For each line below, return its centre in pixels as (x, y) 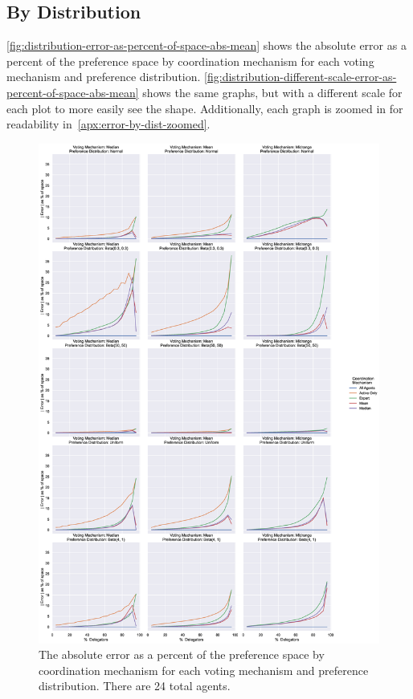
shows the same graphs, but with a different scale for (272, 92)
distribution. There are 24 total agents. (135, 686)
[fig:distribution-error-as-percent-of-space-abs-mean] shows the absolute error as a (206, 45)
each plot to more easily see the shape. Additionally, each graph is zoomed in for (205, 108)
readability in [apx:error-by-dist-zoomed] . (108, 124)
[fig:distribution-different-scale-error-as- (301, 77)
